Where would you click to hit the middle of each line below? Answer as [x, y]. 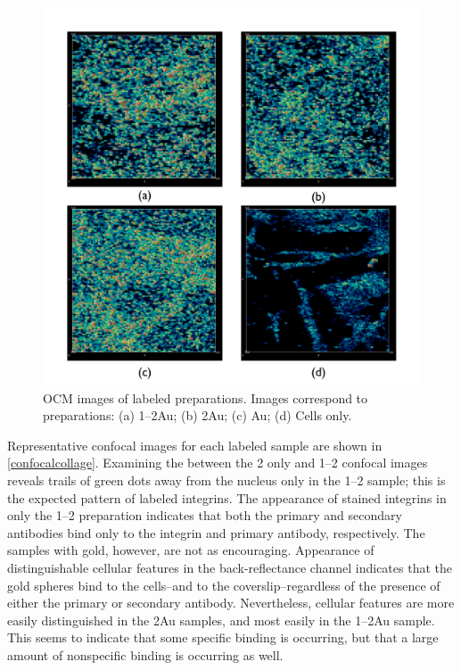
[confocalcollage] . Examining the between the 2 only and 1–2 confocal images [218, 463]
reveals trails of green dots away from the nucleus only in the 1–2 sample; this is [226, 480]
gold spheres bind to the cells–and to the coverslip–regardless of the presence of [224, 585]
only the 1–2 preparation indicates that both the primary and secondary [205, 515]
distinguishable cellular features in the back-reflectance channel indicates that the [230, 567]
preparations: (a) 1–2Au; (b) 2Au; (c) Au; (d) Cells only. [198, 415]
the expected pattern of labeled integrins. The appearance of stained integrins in [227, 497]
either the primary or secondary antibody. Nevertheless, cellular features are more [231, 603]
